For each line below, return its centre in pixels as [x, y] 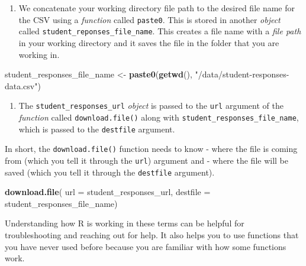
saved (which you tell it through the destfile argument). [110, 172]
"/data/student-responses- [242, 74]
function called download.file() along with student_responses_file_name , [159, 117]
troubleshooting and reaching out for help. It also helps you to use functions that [152, 235]
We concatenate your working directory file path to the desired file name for [157, 8]
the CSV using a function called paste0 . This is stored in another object [149, 19]
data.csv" [21, 85]
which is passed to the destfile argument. [97, 129]
